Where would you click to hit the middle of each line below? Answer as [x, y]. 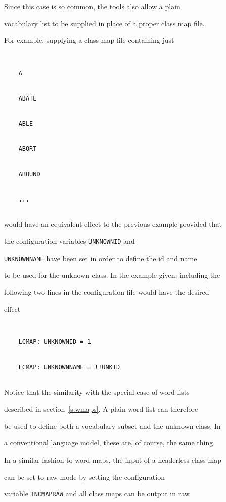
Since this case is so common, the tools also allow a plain [92, 6]
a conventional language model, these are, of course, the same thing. [110, 443]
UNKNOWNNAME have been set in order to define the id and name [101, 258]
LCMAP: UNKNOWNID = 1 [55, 342]
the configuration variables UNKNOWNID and [70, 241]
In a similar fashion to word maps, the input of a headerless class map [113, 459]
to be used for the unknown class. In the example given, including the [112, 275]
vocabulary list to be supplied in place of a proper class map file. [104, 23]
